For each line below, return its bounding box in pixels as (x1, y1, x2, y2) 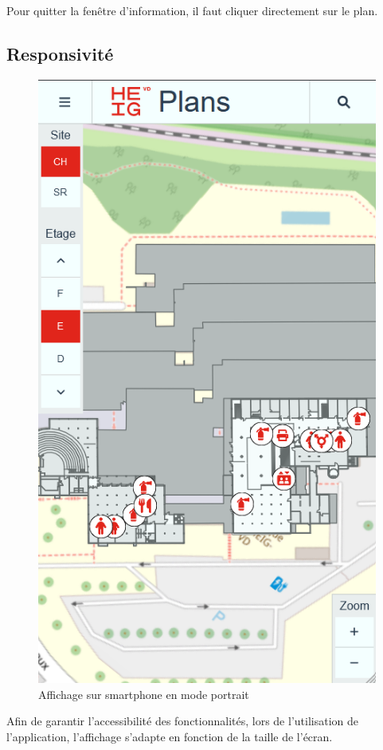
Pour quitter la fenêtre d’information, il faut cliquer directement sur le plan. (6, 2, 378, 18)
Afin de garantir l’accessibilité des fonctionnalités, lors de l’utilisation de (6, 712, 358, 729)
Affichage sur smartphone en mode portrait (38, 685, 249, 702)
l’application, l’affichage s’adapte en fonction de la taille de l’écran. (6, 728, 333, 744)
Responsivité (6, 41, 114, 65)
